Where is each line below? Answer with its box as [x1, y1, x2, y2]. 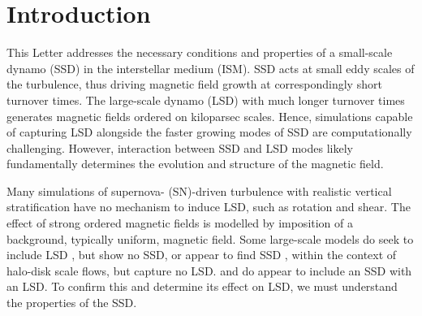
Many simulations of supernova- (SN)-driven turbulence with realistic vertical [6, 182, 392, 199]
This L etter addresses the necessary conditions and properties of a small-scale [6, 44, 393, 61]
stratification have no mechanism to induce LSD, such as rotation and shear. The [6, 198, 411, 215]
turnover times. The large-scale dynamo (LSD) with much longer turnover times [6, 91, 405, 108]
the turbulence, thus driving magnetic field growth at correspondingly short [6, 76, 382, 93]
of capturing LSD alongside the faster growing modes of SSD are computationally [6, 123, 412, 141]
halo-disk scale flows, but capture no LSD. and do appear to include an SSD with [6, 262, 412, 279]
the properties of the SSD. [6, 294, 137, 311]
